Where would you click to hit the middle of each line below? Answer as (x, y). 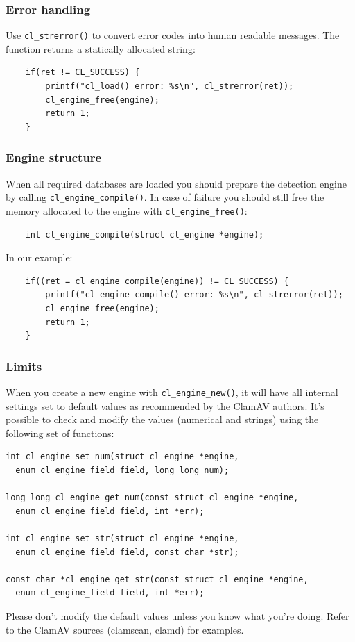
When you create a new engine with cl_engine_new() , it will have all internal (172, 392)
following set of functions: (60, 433)
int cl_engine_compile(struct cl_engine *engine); (145, 234)
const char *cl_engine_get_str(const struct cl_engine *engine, (157, 579)
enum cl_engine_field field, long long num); (122, 470)
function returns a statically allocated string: (101, 48)
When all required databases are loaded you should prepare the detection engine (176, 183)
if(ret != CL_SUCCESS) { (83, 73)
